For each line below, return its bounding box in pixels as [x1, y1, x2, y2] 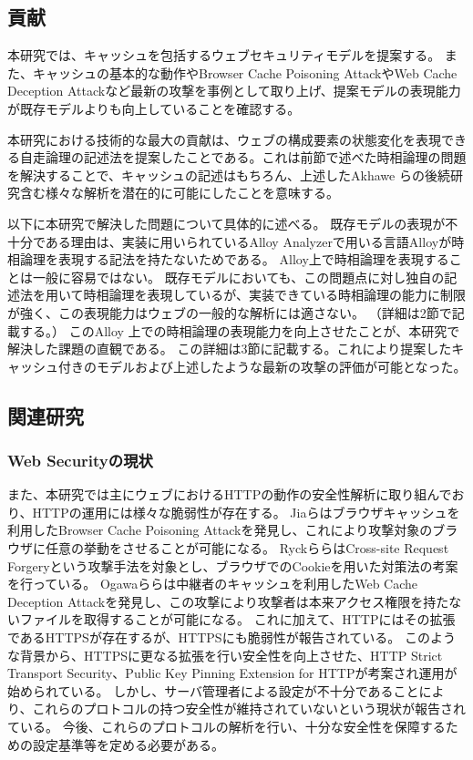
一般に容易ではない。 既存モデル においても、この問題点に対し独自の [32, 267, 445, 286]
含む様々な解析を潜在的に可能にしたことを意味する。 [19, 183, 339, 202]
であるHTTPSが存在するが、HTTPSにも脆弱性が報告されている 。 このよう [7, 628, 456, 647]
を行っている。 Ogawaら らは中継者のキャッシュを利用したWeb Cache [7, 574, 418, 593]
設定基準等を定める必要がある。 [32, 734, 224, 754]
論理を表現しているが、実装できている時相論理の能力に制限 [108, 285, 466, 304]
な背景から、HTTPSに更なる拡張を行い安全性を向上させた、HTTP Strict [7, 645, 443, 664]
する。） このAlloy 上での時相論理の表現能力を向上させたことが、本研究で [19, 321, 460, 340]
